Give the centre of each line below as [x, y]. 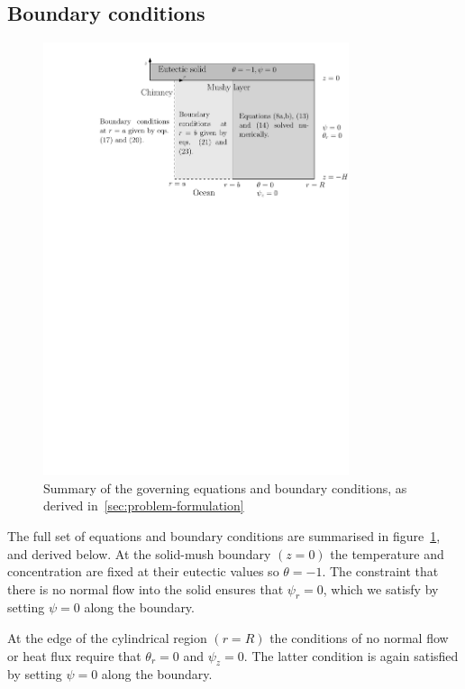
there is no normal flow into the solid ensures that [146, 588]
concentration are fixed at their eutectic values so [143, 571]
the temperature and [387, 553]
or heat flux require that [74, 655]
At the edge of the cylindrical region [107, 638]
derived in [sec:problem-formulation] [144, 505]
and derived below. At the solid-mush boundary [139, 553]
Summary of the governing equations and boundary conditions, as [225, 487]
